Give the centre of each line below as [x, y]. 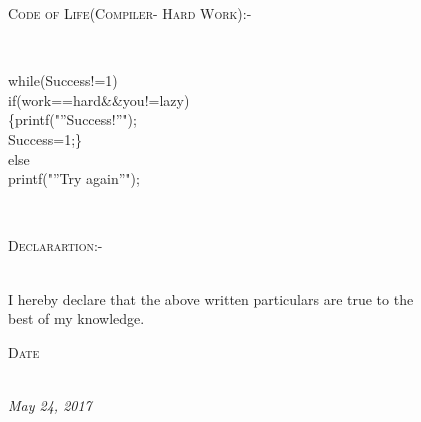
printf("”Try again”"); [74, 178]
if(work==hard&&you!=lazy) [99, 99]
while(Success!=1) [63, 80]
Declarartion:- [55, 245]
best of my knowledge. [76, 318]
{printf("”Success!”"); [72, 119]
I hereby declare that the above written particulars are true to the [211, 298]
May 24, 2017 [50, 404]
